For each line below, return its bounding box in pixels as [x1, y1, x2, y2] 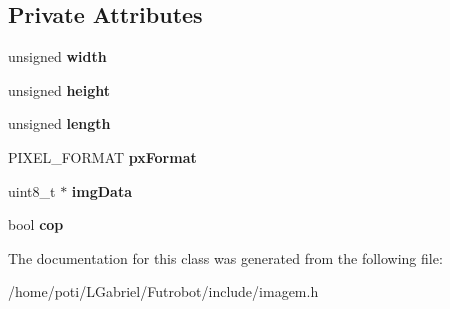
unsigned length [8, 113, 111, 134]
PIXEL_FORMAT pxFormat [8, 146, 197, 167]
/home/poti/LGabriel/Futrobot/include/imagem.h [8, 281, 319, 302]
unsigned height [8, 79, 111, 100]
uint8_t [8, 180, 56, 201]
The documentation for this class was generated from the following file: [8, 247, 443, 268]
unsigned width [8, 46, 107, 67]
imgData [71, 180, 132, 201]
